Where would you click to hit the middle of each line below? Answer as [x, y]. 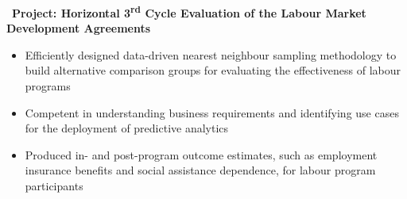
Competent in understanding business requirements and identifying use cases [212, 112]
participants [54, 186]
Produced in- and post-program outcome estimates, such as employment [201, 154]
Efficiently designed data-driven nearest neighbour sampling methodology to [211, 54]
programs [48, 86]
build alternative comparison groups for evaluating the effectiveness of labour [213, 70]
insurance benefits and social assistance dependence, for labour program [200, 170]
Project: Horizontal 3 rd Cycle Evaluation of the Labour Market [189, 11]
